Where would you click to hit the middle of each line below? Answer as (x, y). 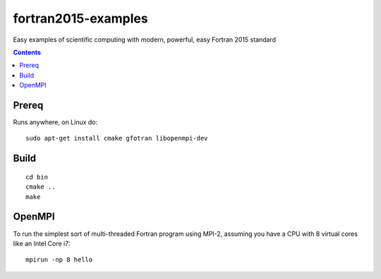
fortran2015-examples (80, 18)
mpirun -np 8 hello (59, 260)
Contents (27, 52)
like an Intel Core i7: (42, 243)
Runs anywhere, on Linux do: (55, 122)
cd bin (37, 177)
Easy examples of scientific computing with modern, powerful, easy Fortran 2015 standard (145, 40)
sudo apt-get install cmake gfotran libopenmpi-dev (117, 138)
